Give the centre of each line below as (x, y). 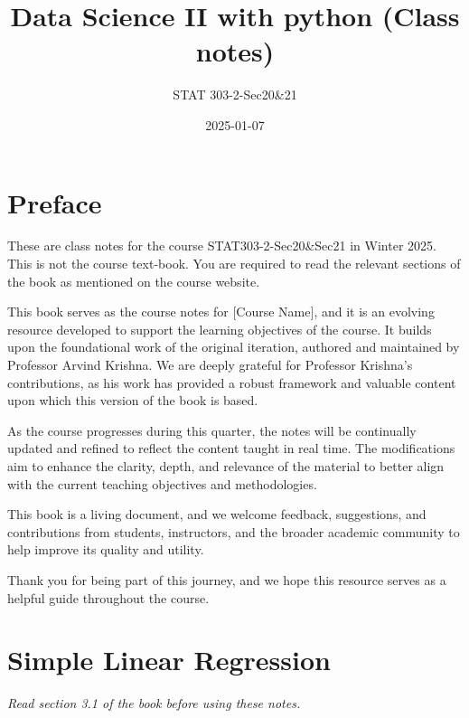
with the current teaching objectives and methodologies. (162, 483)
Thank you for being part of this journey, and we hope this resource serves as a (227, 579)
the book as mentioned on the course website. (134, 281)
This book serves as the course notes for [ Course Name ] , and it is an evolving (221, 312)
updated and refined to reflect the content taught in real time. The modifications (231, 448)
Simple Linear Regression (169, 660)
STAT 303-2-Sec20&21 (235, 94)
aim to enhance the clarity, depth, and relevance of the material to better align (226, 465)
